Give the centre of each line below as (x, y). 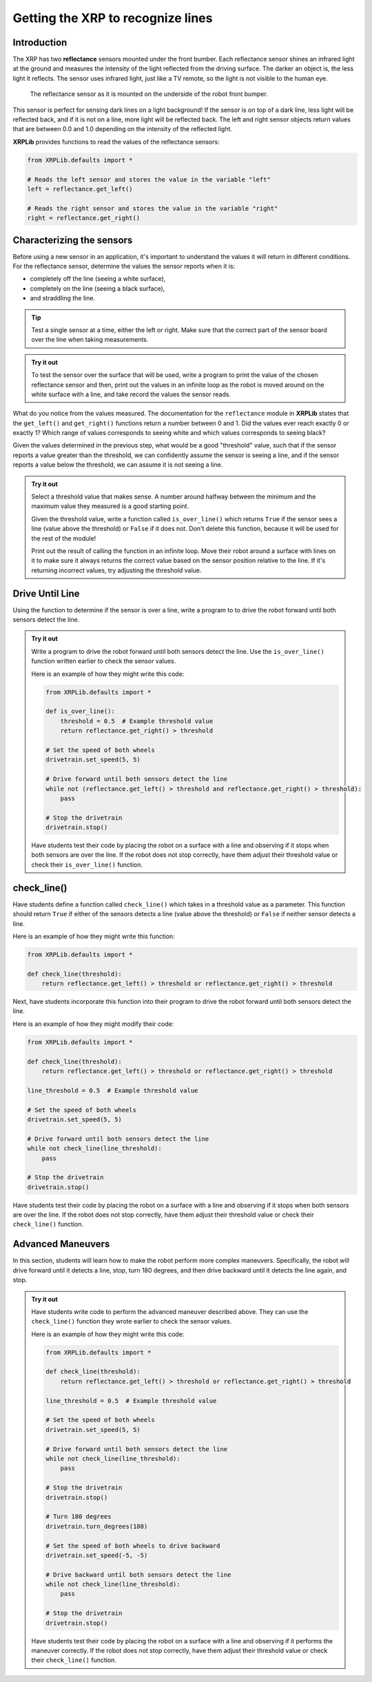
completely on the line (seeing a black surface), (97, 288)
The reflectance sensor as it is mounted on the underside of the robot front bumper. (149, 94)
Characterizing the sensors (73, 240)
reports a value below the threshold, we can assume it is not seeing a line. (118, 465)
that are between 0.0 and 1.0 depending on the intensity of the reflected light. (123, 129)
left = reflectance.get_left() (80, 189)
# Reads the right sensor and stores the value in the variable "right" (153, 208)
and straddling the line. (63, 298)
